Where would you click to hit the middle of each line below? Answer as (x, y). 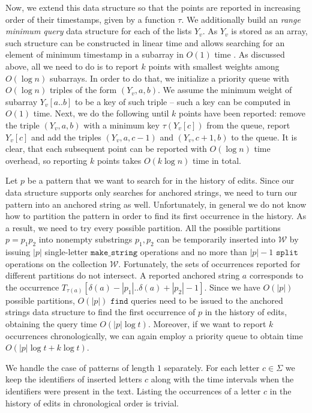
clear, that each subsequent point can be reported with (106, 149)
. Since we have (232, 287)
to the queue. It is (264, 137)
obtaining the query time (51, 324)
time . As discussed (250, 54)
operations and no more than (193, 252)
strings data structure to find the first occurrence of (100, 312)
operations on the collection (56, 263)
